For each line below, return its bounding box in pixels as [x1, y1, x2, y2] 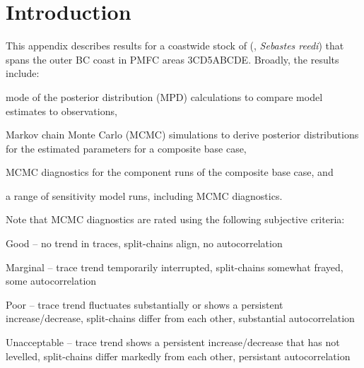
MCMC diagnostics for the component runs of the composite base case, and [6, 165, 334, 179]
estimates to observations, [6, 103, 117, 118]
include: [6, 66, 40, 81]
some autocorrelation [6, 273, 97, 288]
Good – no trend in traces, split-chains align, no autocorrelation [6, 236, 283, 251]
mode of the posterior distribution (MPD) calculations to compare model [6, 89, 323, 104]
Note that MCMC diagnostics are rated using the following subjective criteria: [6, 212, 345, 227]
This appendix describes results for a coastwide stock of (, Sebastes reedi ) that [6, 38, 344, 53]
